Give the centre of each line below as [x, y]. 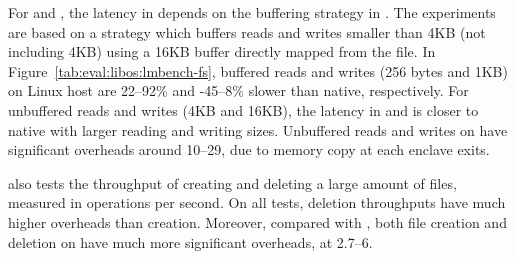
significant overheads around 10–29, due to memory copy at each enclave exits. [249, 149]
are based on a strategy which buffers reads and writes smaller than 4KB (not [247, 31]
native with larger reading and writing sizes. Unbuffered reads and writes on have [258, 129]
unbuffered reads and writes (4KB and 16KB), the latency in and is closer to [243, 109]
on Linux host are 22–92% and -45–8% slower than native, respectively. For [238, 90]
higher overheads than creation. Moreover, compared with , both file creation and [257, 221]
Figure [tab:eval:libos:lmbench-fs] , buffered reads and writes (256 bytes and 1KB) [258, 70]
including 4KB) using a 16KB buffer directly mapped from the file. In [222, 51]
